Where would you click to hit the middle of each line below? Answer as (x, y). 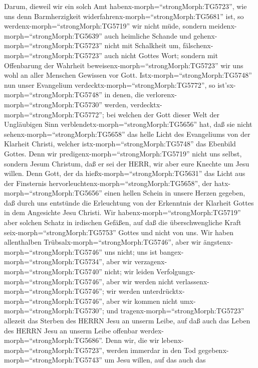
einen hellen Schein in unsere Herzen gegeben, (175, 193)
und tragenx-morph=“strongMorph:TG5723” (175, 311)
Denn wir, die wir (132, 340)
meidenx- (223, 26)
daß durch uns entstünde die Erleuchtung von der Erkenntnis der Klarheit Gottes (129, 202)
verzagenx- (151, 261)
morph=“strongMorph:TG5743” (53, 360)
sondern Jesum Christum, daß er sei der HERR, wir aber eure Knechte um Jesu (127, 163)
